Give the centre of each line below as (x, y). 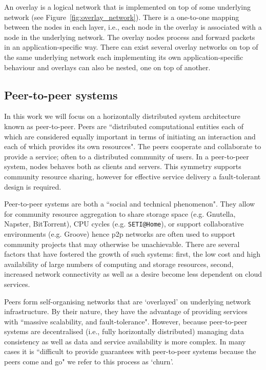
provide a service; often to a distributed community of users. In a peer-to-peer (127, 156)
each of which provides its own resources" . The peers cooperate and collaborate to (133, 146)
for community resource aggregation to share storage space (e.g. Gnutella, (120, 213)
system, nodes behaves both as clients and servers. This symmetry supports (123, 166)
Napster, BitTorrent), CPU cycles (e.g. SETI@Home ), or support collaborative (124, 224)
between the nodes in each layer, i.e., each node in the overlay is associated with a (133, 27)
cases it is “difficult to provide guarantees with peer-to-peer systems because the (130, 351)
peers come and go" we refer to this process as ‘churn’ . (89, 362)
